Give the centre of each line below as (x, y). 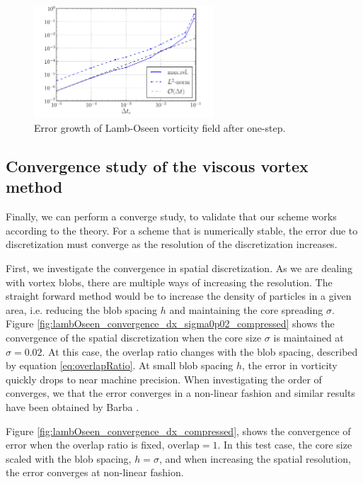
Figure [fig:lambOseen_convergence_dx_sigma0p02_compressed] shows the (170, 323)
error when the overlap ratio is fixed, (85, 445)
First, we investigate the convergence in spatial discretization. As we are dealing (179, 268)
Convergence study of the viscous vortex (157, 166)
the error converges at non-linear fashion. (95, 472)
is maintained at (309, 338)
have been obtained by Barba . (73, 406)
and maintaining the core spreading (246, 309)
